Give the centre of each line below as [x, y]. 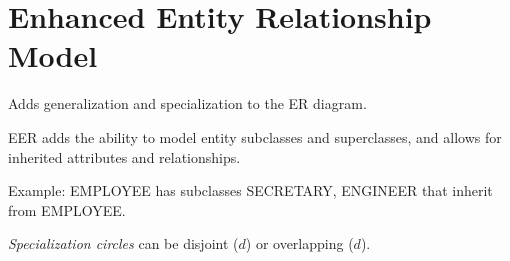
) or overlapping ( [299, 243]
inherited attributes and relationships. [124, 156]
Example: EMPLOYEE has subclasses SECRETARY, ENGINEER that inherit [250, 190]
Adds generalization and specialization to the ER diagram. [187, 103]
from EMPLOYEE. [67, 209]
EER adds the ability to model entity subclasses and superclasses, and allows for [255, 136]
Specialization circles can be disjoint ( [123, 243]
